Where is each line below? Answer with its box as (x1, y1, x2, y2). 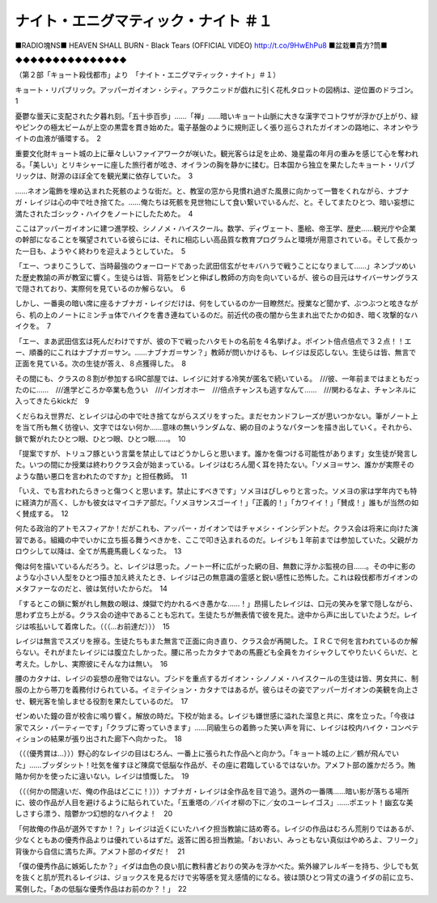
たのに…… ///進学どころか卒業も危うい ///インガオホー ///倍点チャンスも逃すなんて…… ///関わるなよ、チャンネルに (15, 385, 417, 395)
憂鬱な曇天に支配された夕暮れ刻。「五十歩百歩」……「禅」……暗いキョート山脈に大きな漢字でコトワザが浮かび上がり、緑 (15, 111, 418, 121)
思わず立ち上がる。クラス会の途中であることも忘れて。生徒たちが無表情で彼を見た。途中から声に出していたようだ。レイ (15, 610, 418, 620)
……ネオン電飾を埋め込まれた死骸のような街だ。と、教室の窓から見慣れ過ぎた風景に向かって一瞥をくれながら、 (15, 186, 388, 196)
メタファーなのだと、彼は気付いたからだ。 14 (15, 583, 168, 594)
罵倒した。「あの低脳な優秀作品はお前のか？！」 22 (15, 884, 188, 893)
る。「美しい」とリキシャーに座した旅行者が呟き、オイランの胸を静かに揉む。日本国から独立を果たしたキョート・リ (15, 160, 401, 170)
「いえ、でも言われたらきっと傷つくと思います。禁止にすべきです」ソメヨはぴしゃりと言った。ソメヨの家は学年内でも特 (15, 486, 418, 496)
